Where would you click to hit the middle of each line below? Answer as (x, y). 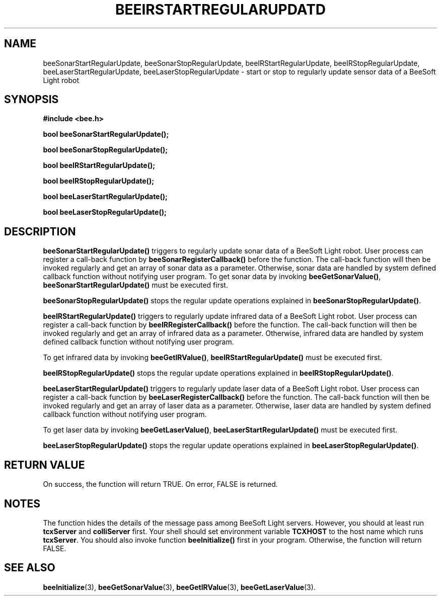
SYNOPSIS (31, 100)
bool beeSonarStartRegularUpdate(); (106, 134)
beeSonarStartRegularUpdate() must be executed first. (135, 285)
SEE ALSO (30, 568)
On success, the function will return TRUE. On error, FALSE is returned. (160, 484)
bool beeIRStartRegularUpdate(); (99, 165)
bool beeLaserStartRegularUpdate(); (105, 197)
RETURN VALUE (45, 465)
